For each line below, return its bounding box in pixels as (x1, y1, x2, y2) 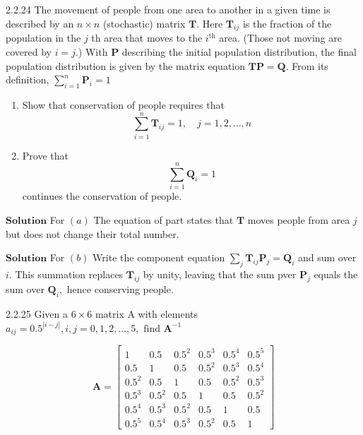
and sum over (298, 250, 357, 265)
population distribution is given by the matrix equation (6, 58, 246, 73)
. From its (285, 58, 328, 73)
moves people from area (247, 213, 350, 227)
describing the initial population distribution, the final (121, 44, 357, 59)
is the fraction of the (242, 16, 332, 30)
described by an (6, 16, 74, 30)
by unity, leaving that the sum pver (143, 266, 297, 281)
